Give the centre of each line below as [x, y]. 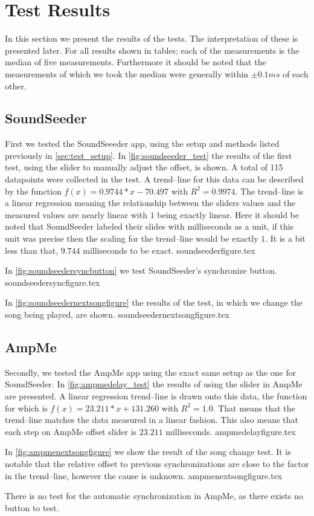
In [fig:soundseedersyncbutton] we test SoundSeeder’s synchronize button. [141, 270]
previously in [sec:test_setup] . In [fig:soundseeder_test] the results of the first [149, 155]
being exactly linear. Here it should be [228, 214]
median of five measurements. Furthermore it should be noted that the [136, 62]
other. [16, 85]
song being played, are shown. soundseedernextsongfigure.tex [117, 314]
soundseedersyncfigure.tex [53, 282]
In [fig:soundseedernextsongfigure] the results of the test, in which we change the [154, 302]
